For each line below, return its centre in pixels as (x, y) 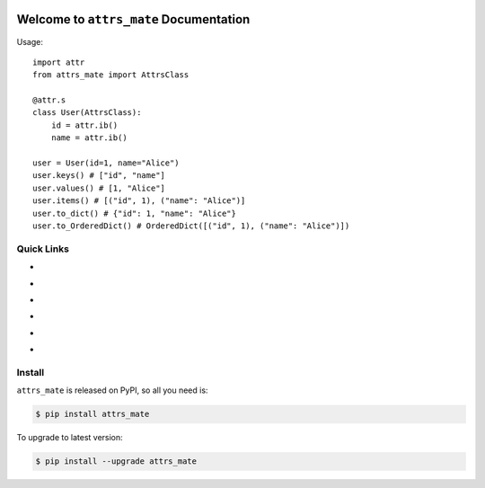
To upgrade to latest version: (70, 438)
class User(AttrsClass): (87, 113)
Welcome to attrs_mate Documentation (133, 19)
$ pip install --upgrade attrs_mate (116, 461)
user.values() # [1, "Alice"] (99, 188)
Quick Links (43, 249)
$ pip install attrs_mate (93, 414)
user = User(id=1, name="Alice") (106, 163)
